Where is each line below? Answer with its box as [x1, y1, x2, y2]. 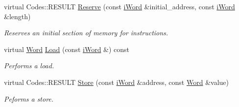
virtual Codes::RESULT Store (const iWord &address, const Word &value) [4, 77, 229, 87]
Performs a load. [4, 60, 54, 71]
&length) [4, 11, 31, 21]
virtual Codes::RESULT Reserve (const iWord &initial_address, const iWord [4, 1, 235, 11]
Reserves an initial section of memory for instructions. [4, 27, 168, 38]
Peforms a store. [4, 93, 54, 104]
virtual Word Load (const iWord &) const [4, 44, 130, 54]
